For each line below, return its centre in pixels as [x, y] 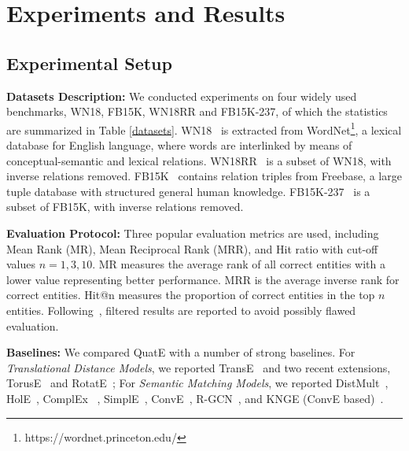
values [21, 264]
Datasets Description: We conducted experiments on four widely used [182, 96]
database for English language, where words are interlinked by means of [179, 145]
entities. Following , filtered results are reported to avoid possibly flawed [181, 310]
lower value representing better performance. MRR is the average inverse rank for [203, 279]
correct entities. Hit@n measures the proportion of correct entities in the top [191, 295]
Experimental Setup [89, 63]
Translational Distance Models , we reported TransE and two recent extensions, [199, 367]
